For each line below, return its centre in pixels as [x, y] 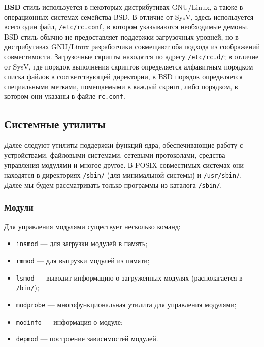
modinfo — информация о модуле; [69, 321]
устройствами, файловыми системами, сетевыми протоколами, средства [115, 154]
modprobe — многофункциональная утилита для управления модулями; [126, 304]
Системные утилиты [55, 124]
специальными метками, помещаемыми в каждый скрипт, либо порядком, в [121, 86]
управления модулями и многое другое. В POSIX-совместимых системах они [124, 165]
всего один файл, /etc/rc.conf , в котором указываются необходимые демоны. [127, 27]
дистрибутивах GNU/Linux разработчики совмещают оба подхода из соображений [132, 46]
